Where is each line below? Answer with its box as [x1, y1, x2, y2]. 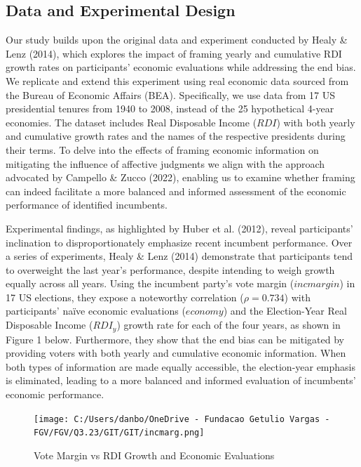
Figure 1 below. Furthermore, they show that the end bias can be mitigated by [6, 331, 344, 346]
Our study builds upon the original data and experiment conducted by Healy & [6, 32, 348, 47]
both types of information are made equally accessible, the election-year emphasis [6, 359, 356, 374]
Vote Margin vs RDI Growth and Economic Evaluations [34, 447, 275, 462]
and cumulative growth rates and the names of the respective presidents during [6, 129, 346, 143]
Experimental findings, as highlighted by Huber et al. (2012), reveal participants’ [6, 221, 353, 235]
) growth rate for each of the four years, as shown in [116, 317, 341, 332]
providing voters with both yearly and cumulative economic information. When [6, 346, 346, 360]
